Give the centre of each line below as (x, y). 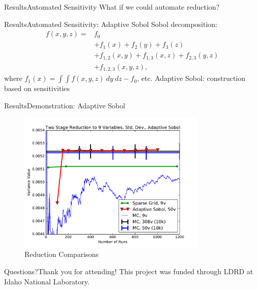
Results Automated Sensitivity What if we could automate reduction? (112, 7)
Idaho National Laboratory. (47, 281)
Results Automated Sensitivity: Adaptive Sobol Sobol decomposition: (111, 24)
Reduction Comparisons (62, 254)
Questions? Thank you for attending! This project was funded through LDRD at (129, 271)
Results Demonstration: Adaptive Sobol (65, 105)
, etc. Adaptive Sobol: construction (191, 78)
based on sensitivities (37, 88)
